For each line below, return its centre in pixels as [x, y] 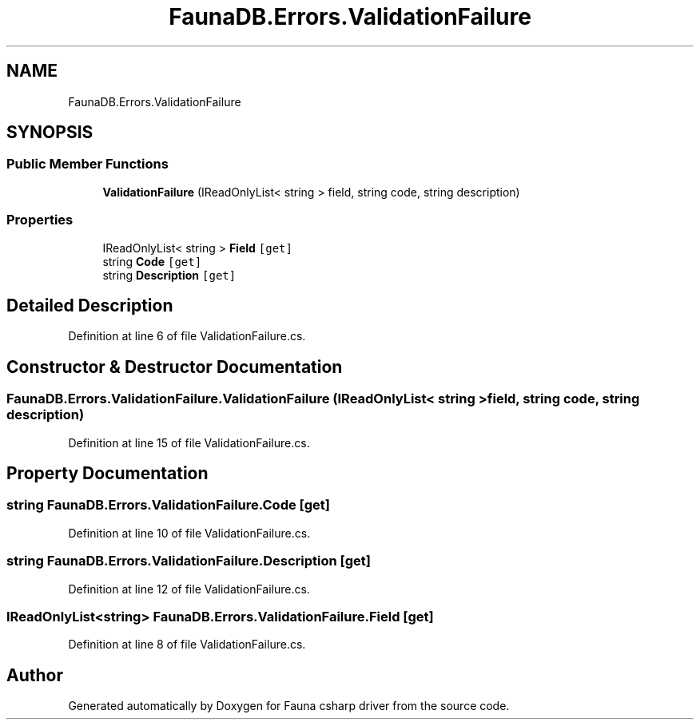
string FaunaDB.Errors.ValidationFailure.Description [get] [189, 561]
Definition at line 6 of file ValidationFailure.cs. [187, 336]
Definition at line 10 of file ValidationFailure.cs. [189, 533]
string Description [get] [169, 275]
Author [35, 675]
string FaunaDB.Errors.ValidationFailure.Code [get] [168, 505]
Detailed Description [90, 305]
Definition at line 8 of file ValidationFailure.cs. [187, 645]
